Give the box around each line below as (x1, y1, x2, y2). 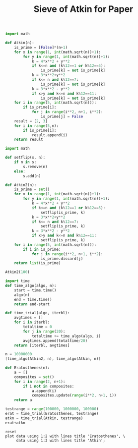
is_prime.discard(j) (40, 256, 83, 261)
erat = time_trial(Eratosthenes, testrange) (5, 411, 99, 416)
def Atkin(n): (5, 41, 35, 46)
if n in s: (14, 160, 37, 165)
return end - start (14, 301, 50, 307)
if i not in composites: (23, 384, 74, 389)
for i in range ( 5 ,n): (14, 123, 59, 128)
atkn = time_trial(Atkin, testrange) (5, 415, 83, 421)
